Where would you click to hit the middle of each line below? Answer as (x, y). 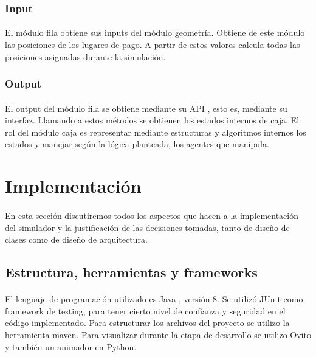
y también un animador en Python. (71, 346)
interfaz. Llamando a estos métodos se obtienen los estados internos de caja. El (152, 120)
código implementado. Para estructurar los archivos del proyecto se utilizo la (147, 323)
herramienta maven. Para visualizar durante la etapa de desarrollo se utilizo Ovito (158, 334)
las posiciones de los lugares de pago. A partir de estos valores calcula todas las (153, 45)
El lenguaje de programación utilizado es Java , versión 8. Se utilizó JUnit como (154, 299)
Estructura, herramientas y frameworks (131, 272)
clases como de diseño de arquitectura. (76, 239)
